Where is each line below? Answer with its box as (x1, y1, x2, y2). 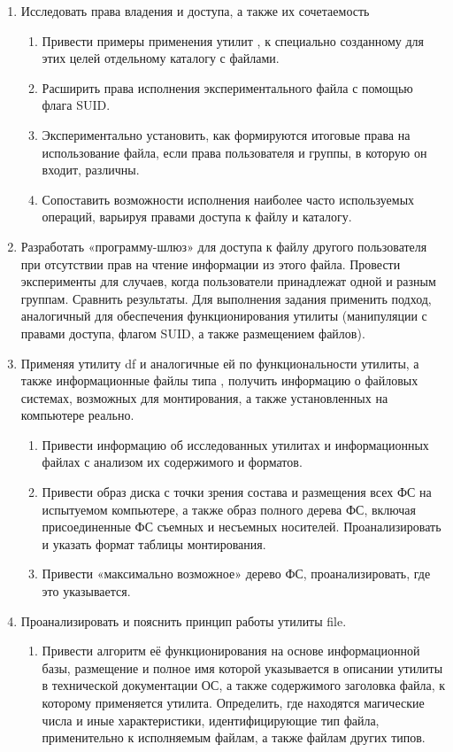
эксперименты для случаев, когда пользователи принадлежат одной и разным (20, 272, 436, 291)
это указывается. (42, 582, 131, 601)
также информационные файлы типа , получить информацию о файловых (20, 371, 418, 390)
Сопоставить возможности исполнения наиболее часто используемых (42, 190, 415, 208)
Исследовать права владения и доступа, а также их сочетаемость (20, 2, 370, 19)
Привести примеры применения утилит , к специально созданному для (42, 31, 425, 50)
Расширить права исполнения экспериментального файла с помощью (42, 78, 413, 97)
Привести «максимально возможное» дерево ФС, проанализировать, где (42, 564, 431, 583)
